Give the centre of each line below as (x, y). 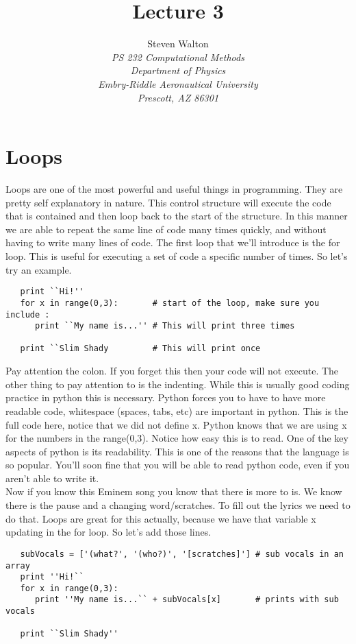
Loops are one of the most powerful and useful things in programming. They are (174, 189)
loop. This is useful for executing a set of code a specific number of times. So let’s (177, 256)
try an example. (39, 269)
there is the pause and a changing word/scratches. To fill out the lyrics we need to (178, 505)
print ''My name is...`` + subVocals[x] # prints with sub (187, 600)
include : (28, 314)
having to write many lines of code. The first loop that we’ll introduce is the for (173, 242)
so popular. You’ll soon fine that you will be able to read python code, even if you (178, 465)
